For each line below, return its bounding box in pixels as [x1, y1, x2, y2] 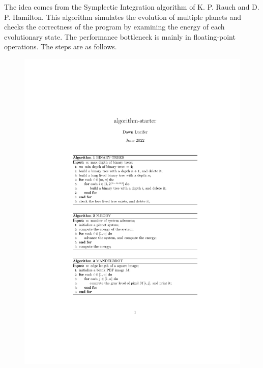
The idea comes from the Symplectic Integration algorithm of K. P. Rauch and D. [4, 2, 259, 12]
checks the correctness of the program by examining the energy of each [4, 21, 225, 32]
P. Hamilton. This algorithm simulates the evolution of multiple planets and [4, 11, 242, 22]
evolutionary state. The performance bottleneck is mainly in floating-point [4, 31, 236, 42]
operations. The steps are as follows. [4, 41, 117, 52]
